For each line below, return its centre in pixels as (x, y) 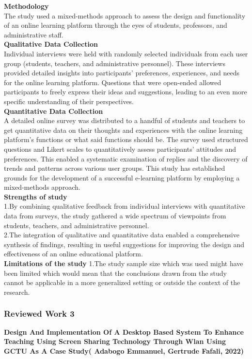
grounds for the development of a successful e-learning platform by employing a (122, 177)
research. (17, 292)
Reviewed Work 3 (39, 314)
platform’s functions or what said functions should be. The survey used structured (126, 139)
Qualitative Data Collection (51, 44)
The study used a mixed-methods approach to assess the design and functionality (125, 15)
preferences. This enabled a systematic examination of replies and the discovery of (126, 158)
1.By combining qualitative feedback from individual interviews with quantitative (125, 206)
